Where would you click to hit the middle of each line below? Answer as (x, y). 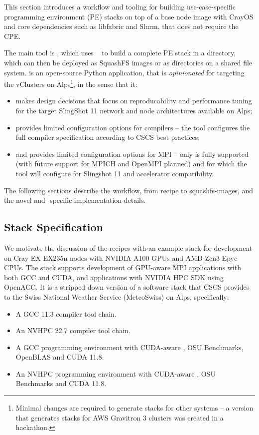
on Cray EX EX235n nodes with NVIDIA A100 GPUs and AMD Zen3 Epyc (121, 257)
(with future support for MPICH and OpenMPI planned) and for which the (131, 164)
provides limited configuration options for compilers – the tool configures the (133, 127)
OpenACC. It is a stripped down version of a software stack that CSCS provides (127, 287)
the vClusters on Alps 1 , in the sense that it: (71, 83)
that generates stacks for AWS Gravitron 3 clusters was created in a (120, 417)
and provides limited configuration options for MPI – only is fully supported (132, 154)
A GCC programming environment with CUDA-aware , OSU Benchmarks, (129, 347)
